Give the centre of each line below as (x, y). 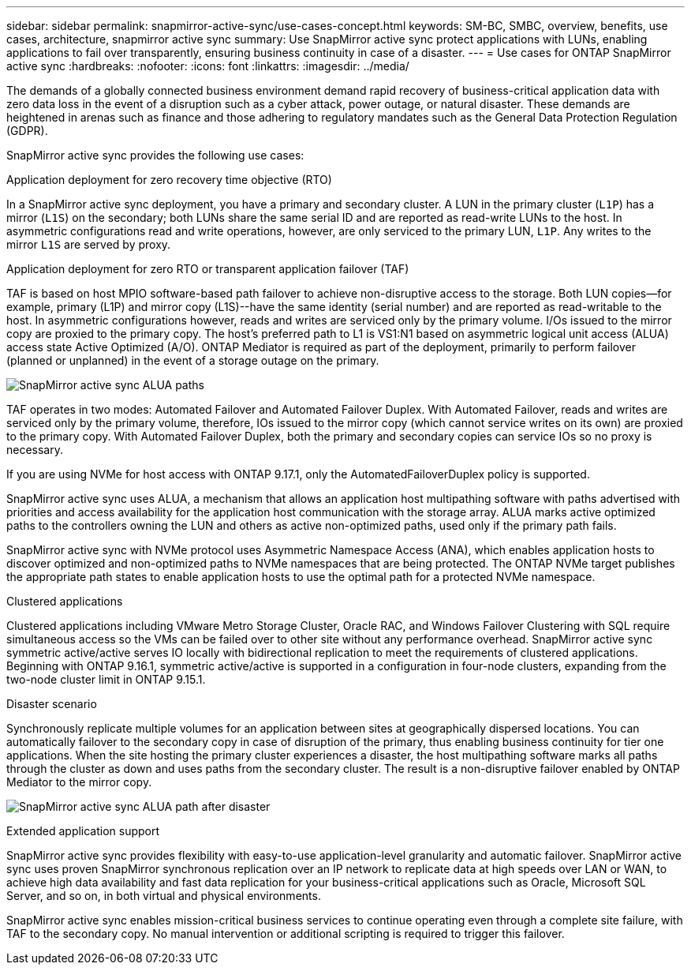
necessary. (35, 450)
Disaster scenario (52, 704)
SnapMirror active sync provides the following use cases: (155, 155)
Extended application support (83, 831)
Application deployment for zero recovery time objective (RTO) (169, 180)
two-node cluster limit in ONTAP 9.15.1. (106, 679)
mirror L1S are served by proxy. (89, 244)
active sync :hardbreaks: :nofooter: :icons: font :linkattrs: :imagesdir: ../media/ (208, 66)
